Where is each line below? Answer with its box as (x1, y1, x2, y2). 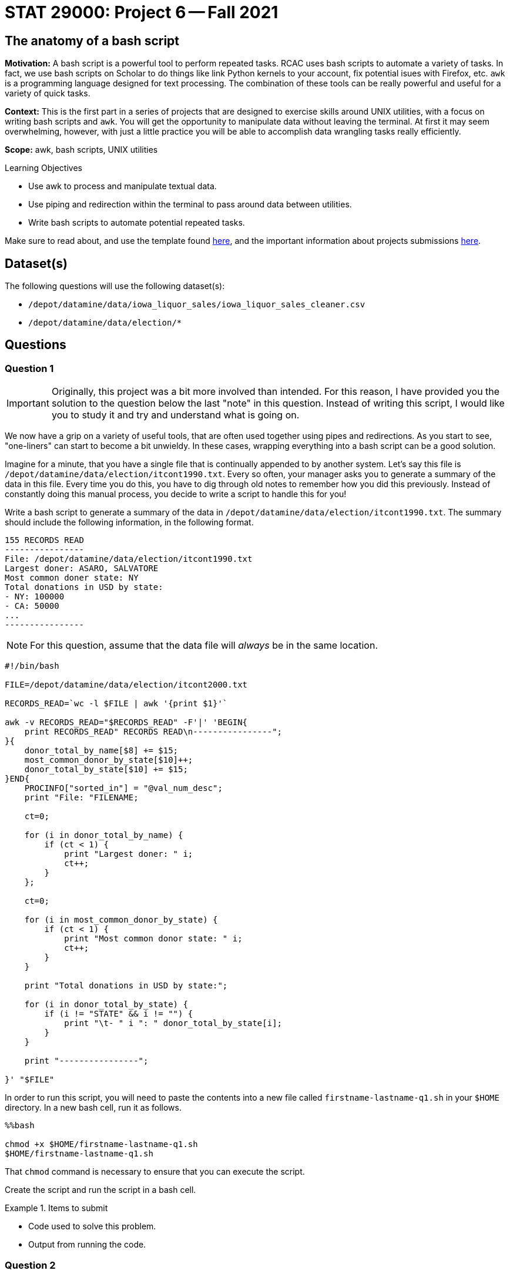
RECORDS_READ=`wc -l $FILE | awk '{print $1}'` (5, 699, 228, 709)
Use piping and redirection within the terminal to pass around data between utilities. (28, 199, 352, 210)
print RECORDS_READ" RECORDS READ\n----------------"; (24, 727, 283, 737)
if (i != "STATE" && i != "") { (44, 1009, 193, 1019)
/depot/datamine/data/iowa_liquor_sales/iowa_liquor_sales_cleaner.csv (28, 300, 365, 310)
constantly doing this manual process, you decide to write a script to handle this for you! (5, 489, 347, 499)
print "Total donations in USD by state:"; (24, 981, 228, 991)
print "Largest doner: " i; (64, 849, 193, 859)
